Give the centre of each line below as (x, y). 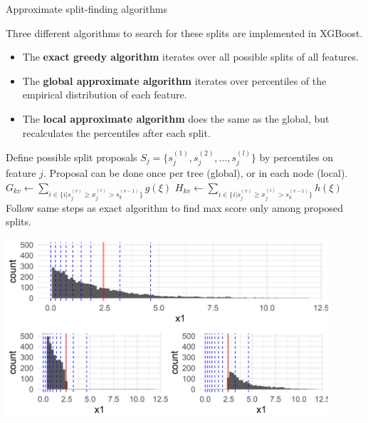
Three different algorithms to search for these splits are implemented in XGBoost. (184, 32)
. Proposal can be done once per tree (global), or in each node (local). (195, 173)
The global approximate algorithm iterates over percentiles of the (174, 80)
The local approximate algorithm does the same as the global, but (176, 118)
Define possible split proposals (72, 157)
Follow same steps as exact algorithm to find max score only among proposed (175, 207)
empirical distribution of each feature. (105, 95)
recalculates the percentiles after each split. (116, 132)
